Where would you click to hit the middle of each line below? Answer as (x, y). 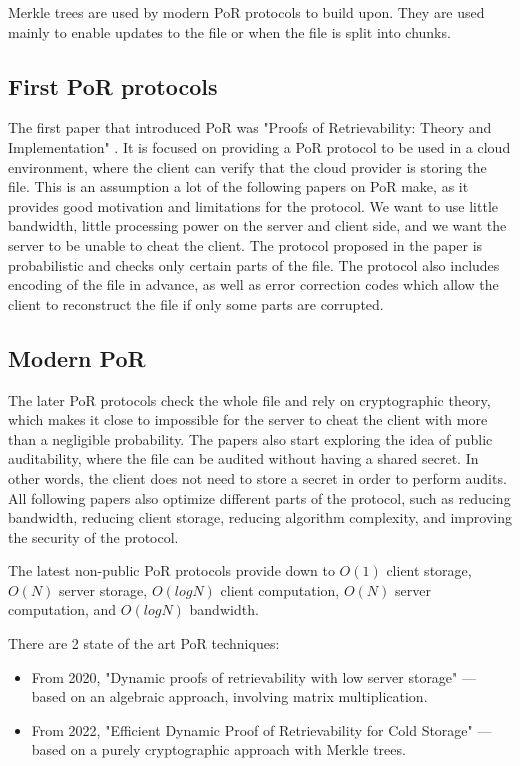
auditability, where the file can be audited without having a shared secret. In (243, 458)
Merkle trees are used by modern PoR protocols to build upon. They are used (246, 12)
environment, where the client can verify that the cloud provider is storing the (247, 166)
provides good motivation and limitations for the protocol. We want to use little (253, 205)
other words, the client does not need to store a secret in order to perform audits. (257, 477)
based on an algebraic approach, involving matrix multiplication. (229, 696)
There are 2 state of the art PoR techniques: (144, 643)
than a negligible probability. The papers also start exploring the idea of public (250, 438)
